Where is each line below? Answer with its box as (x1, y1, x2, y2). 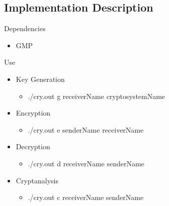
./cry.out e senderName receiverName (28, 124, 144, 135)
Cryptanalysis (16, 175, 59, 185)
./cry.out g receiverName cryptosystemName (28, 90, 165, 101)
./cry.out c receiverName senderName (28, 192, 144, 202)
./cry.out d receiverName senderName (28, 158, 144, 168)
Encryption (16, 108, 51, 118)
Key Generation (16, 73, 65, 84)
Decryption (16, 141, 50, 152)
